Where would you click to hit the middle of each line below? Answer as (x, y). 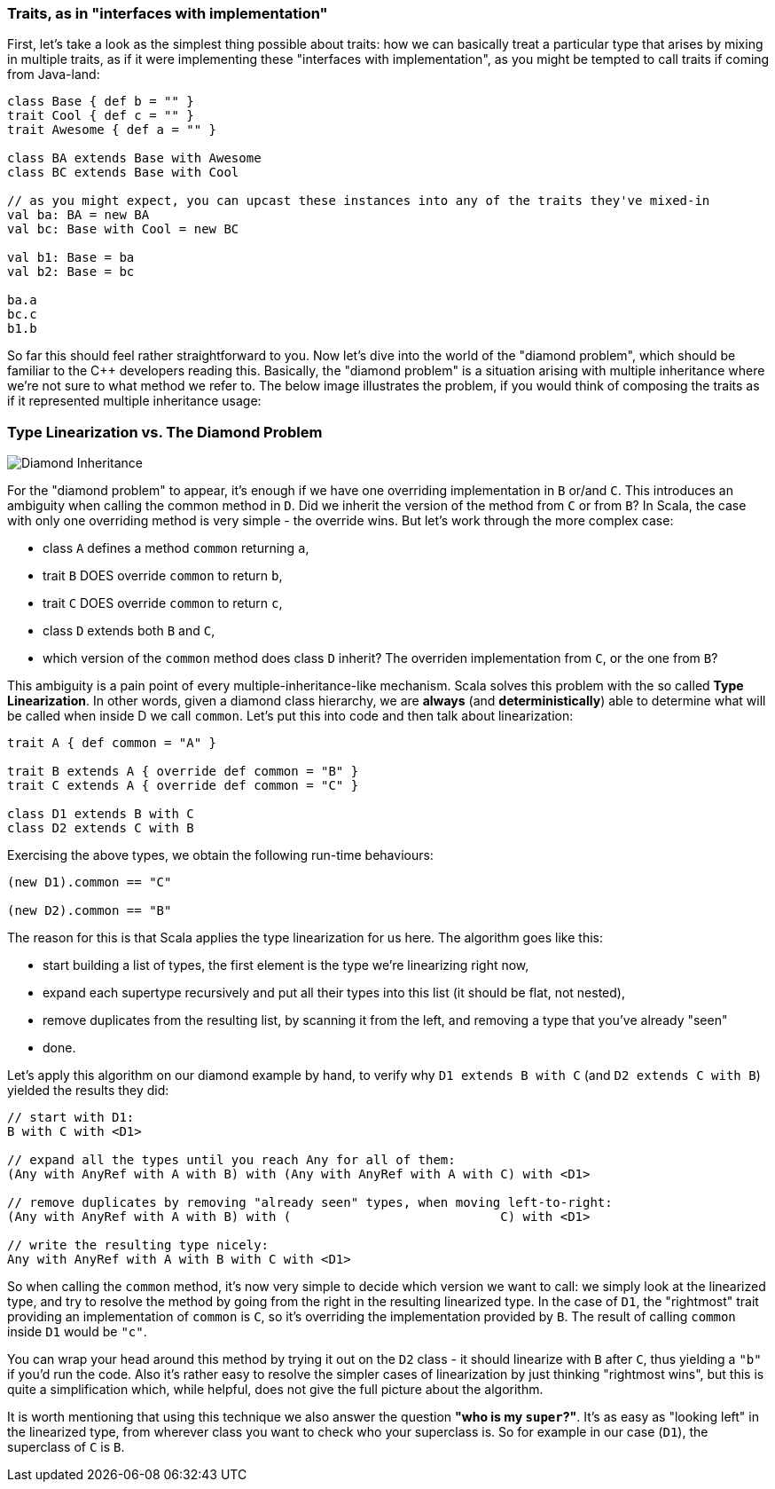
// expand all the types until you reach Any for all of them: (231, 1160)
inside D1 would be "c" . (77, 1332)
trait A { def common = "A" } (112, 743)
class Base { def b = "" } (101, 102)
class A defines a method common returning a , (176, 548)
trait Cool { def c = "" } (101, 116)
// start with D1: (71, 1118)
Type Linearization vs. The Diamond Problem (165, 432)
